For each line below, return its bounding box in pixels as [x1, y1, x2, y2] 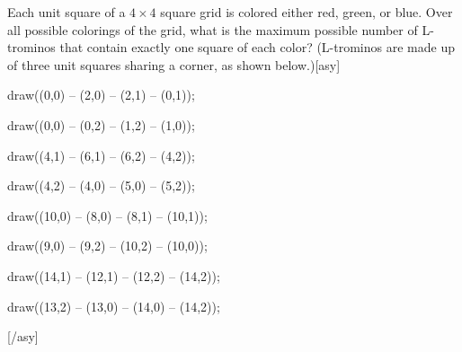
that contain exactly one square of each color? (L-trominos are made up [59, 38, 455, 57]
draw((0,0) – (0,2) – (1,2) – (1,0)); [7, 115, 195, 134]
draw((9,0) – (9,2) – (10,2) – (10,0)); [7, 236, 208, 255]
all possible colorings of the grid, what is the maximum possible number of [7, 20, 418, 39]
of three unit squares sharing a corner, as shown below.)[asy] [7, 55, 341, 74]
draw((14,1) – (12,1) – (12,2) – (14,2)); [7, 266, 220, 285]
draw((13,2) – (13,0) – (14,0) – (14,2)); [7, 296, 220, 315]
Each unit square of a [7, 3, 126, 21]
